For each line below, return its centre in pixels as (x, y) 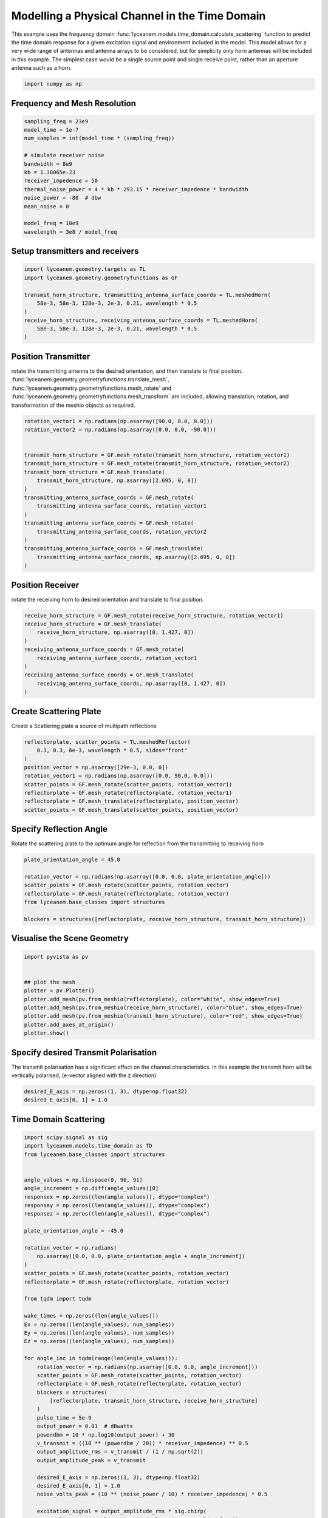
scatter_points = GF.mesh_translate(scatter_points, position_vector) (132, 810)
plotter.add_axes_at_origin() (69, 1024)
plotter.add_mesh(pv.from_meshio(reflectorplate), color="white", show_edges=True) (152, 999)
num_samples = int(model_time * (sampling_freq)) (99, 138)
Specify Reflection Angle (60, 829)
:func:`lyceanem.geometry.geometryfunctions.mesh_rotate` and (91, 388)
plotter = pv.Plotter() (60, 991)
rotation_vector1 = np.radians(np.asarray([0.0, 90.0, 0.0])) (118, 776)
